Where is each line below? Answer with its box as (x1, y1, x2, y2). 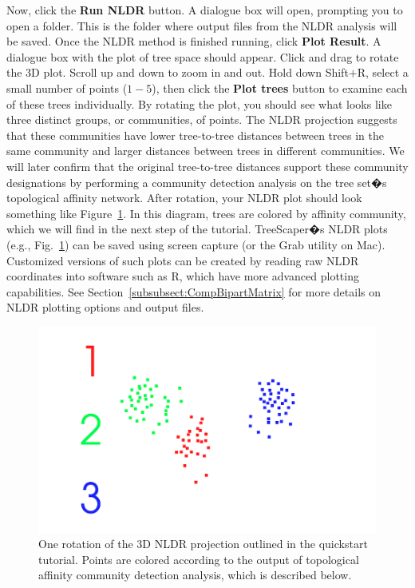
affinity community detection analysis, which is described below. (38, 566, 352, 583)
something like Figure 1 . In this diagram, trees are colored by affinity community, (6, 205, 406, 221)
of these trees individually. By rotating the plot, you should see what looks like (6, 95, 392, 112)
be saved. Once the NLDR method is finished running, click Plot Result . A (6, 33, 381, 50)
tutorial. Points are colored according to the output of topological (38, 550, 359, 567)
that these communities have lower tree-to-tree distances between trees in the (6, 126, 384, 143)
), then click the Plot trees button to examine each (152, 79, 408, 96)
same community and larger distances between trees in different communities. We (6, 142, 405, 159)
